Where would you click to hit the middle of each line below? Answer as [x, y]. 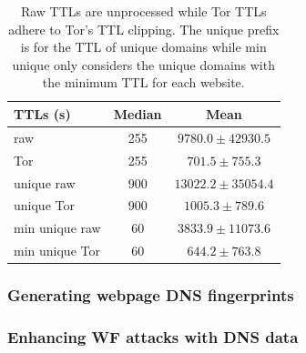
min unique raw [57, 228]
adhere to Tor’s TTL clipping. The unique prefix [144, 29]
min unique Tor [57, 251]
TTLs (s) [42, 113]
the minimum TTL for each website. [143, 82]
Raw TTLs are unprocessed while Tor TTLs [143, 11]
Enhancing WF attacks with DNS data [153, 336]
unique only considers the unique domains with [143, 64]
